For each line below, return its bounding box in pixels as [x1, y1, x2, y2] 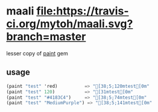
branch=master [6, 30, 86, 43]
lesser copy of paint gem [6, 49, 68, 57]
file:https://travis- [36, 4, 129, 18]
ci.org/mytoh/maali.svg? [6, 17, 133, 31]
